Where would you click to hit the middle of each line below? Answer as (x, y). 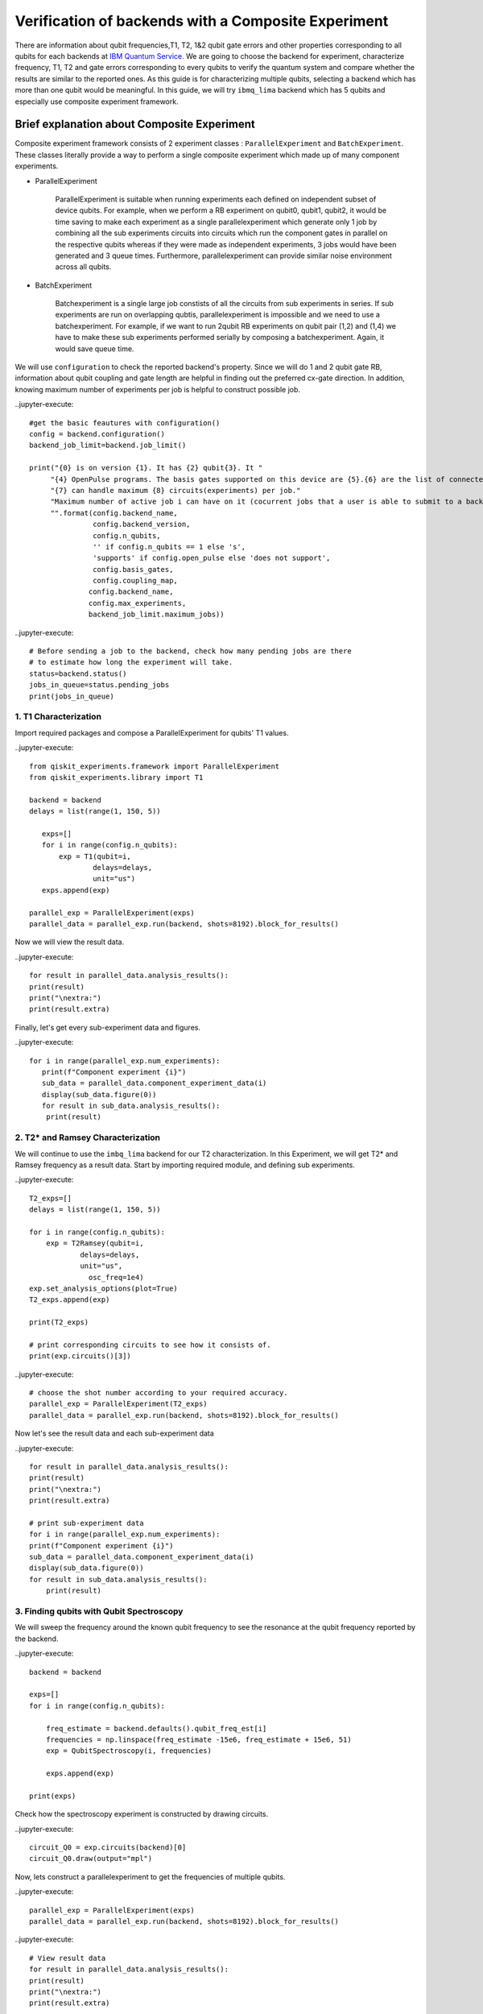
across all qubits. (83, 267)
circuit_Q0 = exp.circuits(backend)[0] (108, 1848)
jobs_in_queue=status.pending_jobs (99, 685)
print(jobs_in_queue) (72, 696)
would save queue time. (95, 348)
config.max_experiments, (138, 603)
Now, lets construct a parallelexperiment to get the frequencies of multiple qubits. (150, 1876)
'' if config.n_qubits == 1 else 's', (169, 547)
